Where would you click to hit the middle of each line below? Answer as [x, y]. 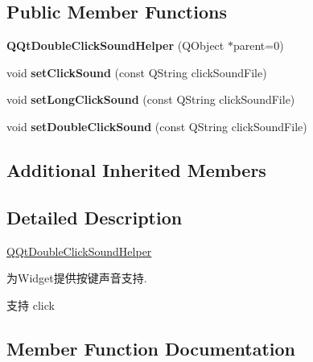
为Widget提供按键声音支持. [77, 278]
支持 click [31, 304]
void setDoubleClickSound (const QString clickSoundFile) [157, 126]
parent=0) [258, 45]
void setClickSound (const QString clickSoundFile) [137, 72]
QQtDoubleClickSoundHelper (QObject [115, 45]
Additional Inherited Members [136, 169]
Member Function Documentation [151, 348]
